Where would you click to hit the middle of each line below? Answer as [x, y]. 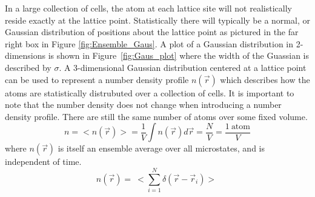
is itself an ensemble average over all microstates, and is [161, 148]
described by [28, 67]
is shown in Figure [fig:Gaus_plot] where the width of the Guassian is [179, 55]
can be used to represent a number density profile [97, 79]
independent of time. [43, 162]
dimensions [25, 55]
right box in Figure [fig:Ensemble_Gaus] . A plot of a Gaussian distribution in [149, 43]
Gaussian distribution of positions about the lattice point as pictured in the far [152, 32]
